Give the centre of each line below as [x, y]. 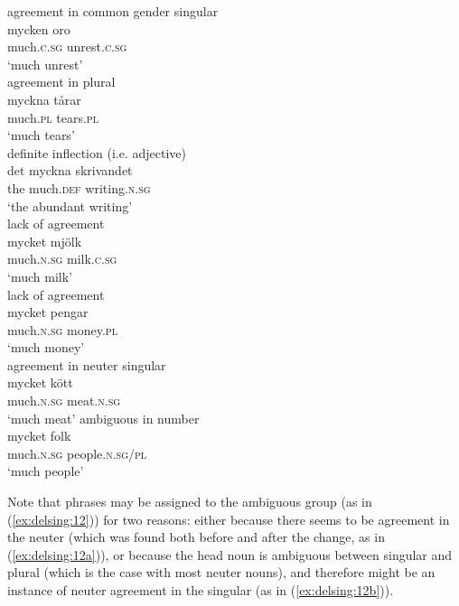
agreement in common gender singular [113, 11]
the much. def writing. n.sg [79, 187]
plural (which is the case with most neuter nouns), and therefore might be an [221, 572]
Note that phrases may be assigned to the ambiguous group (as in [190, 502]
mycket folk [39, 436]
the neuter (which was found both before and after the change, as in [196, 537]
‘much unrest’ [45, 64]
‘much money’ [46, 347]
